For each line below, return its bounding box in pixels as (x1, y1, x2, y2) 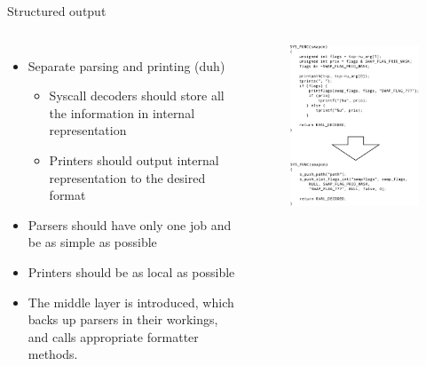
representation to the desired (49, 168, 206, 187)
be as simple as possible (28, 233, 157, 251)
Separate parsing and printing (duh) (28, 56, 225, 75)
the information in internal (49, 103, 195, 122)
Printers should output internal (49, 150, 219, 169)
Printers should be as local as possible (28, 262, 235, 281)
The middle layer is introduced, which (28, 292, 234, 311)
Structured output (7, 2, 106, 20)
